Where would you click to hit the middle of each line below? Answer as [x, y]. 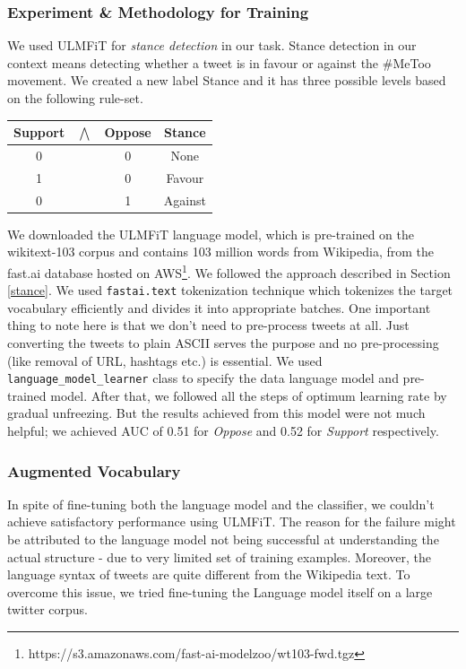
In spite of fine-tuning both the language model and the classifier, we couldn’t [221, 504]
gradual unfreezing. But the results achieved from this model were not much [216, 413]
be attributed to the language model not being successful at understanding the [223, 539]
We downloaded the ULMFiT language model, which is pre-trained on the [211, 234]
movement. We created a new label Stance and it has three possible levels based [227, 80]
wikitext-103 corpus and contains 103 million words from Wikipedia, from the [221, 252]
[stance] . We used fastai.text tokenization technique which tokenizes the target [230, 290]
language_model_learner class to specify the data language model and [203, 378]
